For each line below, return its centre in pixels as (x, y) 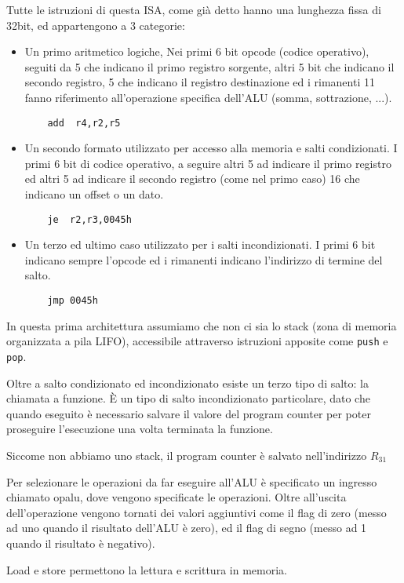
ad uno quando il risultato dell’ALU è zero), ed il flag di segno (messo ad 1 (187, 528)
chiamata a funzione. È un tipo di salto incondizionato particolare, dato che (188, 398)
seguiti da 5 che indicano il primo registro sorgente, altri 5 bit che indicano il (209, 66)
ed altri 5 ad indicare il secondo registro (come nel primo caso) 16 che (192, 179)
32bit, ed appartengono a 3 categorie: (96, 25)
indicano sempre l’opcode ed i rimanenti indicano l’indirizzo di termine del (204, 259)
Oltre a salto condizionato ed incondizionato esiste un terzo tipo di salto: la (187, 383)
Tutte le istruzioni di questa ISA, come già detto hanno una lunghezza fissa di (194, 9)
